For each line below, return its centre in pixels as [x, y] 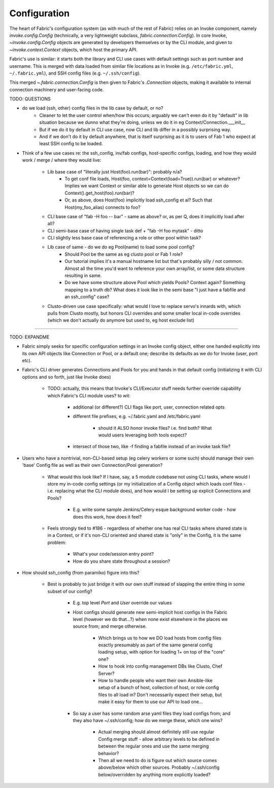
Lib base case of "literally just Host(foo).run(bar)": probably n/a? [115, 172]
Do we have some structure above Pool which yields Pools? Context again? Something [155, 283]
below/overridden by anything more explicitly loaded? [154, 774]
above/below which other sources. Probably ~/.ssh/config [159, 767]
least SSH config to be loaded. [71, 144]
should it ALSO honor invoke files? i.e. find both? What [155, 428]
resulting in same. [83, 276]
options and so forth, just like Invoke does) [66, 377]
